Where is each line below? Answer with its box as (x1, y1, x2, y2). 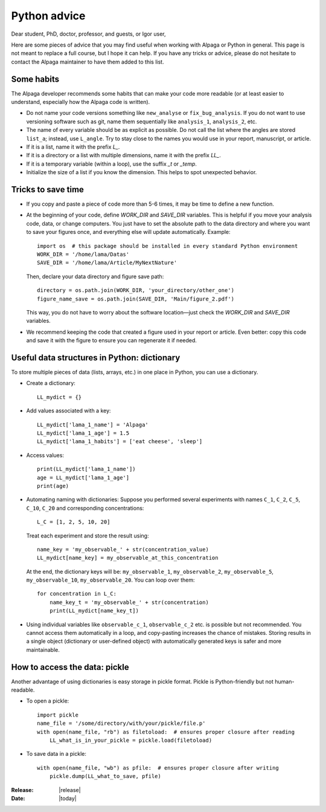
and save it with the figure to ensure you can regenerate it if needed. (26, 337, 197, 344)
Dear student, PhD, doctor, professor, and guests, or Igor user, (11, 30, 166, 37)
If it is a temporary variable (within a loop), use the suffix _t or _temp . (26, 160, 197, 167)
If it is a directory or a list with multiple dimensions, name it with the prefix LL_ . (26, 152, 222, 159)
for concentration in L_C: (37, 590, 117, 597)
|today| (59, 795, 77, 802)
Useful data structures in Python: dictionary (11, 352, 181, 363)
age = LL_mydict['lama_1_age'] (37, 474, 130, 481)
